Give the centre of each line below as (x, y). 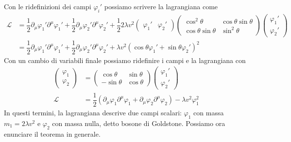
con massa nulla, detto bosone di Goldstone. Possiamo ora (139, 123)
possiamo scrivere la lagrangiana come (161, 6)
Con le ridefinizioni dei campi (48, 6)
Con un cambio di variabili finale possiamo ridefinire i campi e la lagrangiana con (125, 60)
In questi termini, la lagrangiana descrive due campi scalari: (93, 113)
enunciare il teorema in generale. (52, 134)
